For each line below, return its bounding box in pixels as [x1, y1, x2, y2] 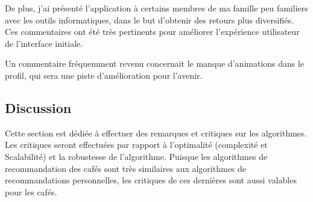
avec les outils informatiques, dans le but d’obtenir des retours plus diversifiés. [5, 13, 294, 26]
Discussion [5, 98, 72, 117]
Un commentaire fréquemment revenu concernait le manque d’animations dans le [5, 57, 305, 70]
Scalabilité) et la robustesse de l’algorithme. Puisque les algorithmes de [5, 150, 268, 162]
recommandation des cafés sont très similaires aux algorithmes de [5, 162, 247, 174]
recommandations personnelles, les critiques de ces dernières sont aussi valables [5, 174, 297, 186]
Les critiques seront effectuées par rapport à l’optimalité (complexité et [5, 138, 268, 151]
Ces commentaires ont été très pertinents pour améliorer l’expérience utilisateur [5, 25, 300, 38]
